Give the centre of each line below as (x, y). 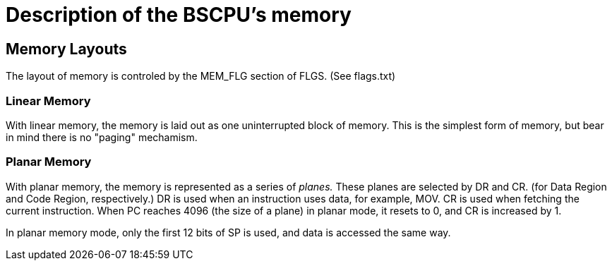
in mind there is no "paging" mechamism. (102, 137)
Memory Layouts (66, 49)
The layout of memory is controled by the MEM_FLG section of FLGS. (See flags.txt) (201, 76)
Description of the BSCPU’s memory (179, 15)
